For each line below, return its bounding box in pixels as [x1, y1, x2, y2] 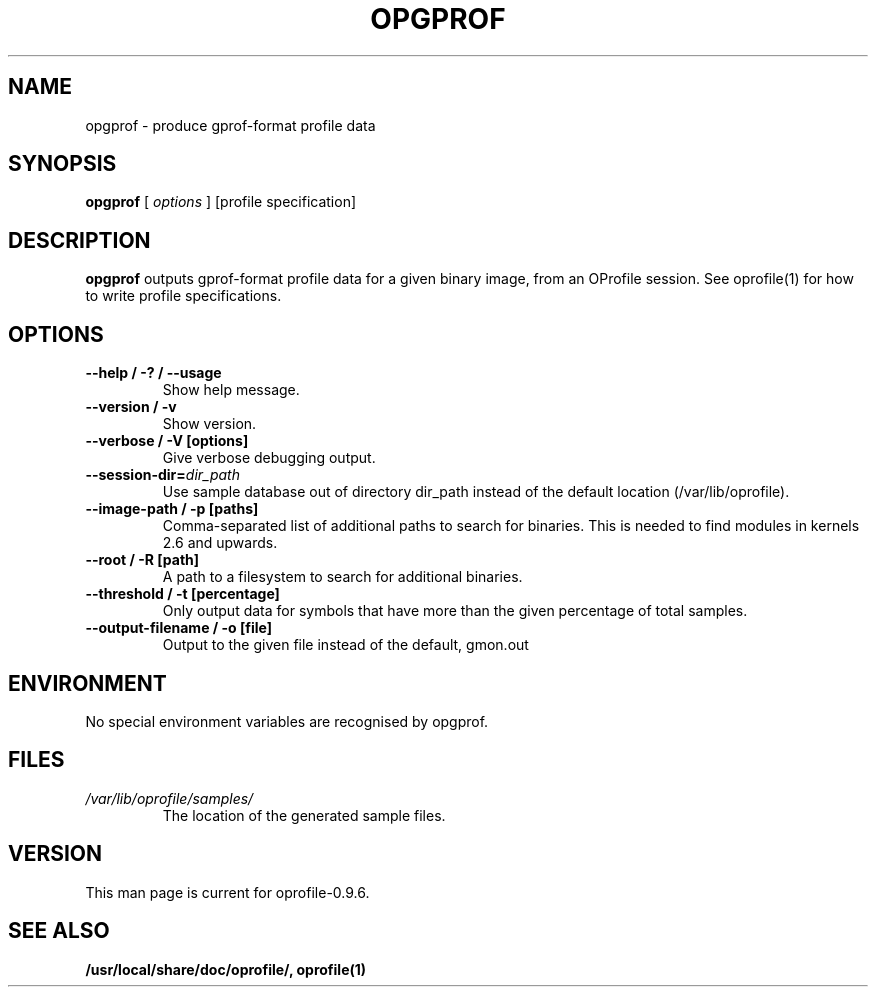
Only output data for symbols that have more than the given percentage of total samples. [162, 602, 748, 620]
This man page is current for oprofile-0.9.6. [85, 883, 370, 901]
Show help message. [162, 381, 300, 399]
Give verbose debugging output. [162, 449, 376, 467]
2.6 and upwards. [162, 534, 278, 552]
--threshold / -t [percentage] [85, 585, 280, 603]
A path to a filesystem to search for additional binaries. [162, 568, 523, 586]
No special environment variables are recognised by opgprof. [85, 712, 489, 730]
